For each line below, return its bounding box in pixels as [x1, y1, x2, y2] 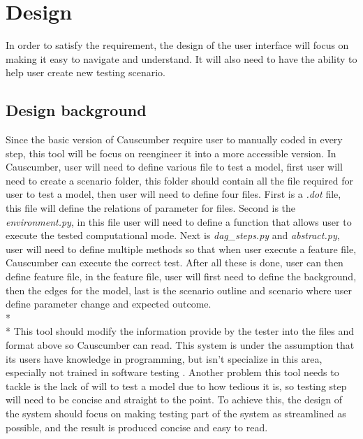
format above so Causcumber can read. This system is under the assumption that [6, 338, 355, 352]
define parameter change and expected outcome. [6, 296, 212, 311]
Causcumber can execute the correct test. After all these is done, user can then [6, 255, 343, 270]
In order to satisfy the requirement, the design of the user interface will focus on [6, 38, 349, 52]
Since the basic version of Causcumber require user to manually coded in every [6, 132, 343, 147]
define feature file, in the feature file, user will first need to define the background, [6, 269, 357, 284]
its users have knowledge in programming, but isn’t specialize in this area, [6, 351, 323, 366]
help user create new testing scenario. [6, 65, 165, 80]
